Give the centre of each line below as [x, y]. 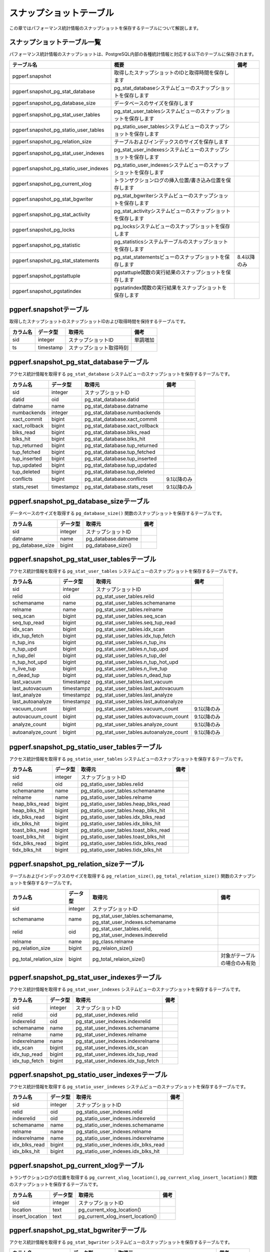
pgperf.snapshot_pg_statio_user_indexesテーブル [88, 1075]
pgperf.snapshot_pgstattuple [46, 275]
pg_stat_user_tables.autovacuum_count [142, 717]
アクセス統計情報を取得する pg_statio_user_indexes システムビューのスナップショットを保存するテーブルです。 [129, 1087]
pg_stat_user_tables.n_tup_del [131, 656]
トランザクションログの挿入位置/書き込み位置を [170, 180]
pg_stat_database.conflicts [116, 479]
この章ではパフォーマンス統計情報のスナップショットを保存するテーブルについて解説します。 [105, 28]
